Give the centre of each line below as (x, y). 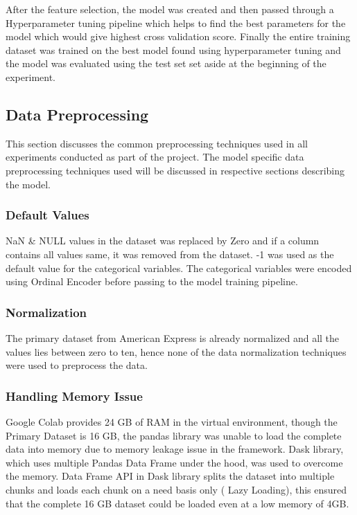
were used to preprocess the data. (77, 365)
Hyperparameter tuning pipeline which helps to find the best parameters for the (176, 22)
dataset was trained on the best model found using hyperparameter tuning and (173, 49)
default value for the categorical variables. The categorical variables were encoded (179, 268)
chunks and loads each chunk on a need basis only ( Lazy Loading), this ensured (176, 489)
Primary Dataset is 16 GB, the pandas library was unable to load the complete (174, 435)
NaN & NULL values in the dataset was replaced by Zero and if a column (163, 241)
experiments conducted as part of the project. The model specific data (155, 157)
